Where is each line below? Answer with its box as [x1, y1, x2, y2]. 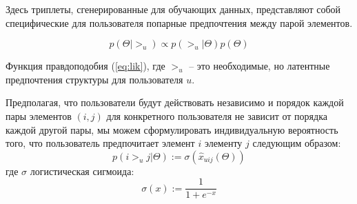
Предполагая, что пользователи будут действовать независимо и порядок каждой [6, 95, 344, 110]
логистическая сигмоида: [30, 163, 134, 178]
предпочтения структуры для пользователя [6, 72, 183, 86]
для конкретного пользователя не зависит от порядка [106, 108, 327, 123]
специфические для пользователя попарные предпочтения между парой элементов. [6, 15, 353, 30]
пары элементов [6, 108, 72, 123]
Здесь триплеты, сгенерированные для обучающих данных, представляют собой [6, 2, 341, 16]
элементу [204, 136, 243, 150]
